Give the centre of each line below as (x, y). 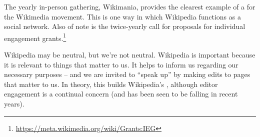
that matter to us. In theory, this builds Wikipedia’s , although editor (111, 84)
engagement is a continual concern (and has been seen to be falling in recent (121, 94)
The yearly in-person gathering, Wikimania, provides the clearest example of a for (130, 6)
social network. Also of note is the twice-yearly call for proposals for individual (125, 26)
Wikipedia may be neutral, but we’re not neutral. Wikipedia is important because (130, 55)
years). (14, 103)
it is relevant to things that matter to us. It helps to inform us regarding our (121, 64)
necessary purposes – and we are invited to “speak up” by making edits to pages (127, 74)
